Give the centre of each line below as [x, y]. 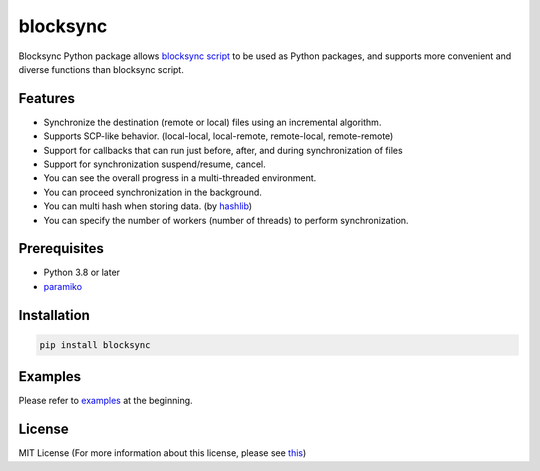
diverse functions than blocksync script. [101, 69]
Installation [54, 315]
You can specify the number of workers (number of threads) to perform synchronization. [226, 220]
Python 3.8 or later [81, 272]
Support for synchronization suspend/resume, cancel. [155, 164]
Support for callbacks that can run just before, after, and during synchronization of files [223, 150]
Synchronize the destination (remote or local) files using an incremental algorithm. [212, 122]
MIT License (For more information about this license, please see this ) [162, 453]
